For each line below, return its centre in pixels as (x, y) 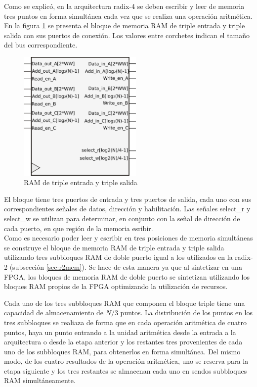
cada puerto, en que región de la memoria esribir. (79, 228)
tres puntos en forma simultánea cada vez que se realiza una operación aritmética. (128, 16)
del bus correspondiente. (41, 45)
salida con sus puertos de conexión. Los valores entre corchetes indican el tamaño (127, 35)
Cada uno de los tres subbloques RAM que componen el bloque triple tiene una (125, 303)
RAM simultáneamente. (40, 380)
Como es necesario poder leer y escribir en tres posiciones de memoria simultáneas (128, 238)
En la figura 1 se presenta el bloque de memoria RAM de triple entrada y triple (125, 25)
